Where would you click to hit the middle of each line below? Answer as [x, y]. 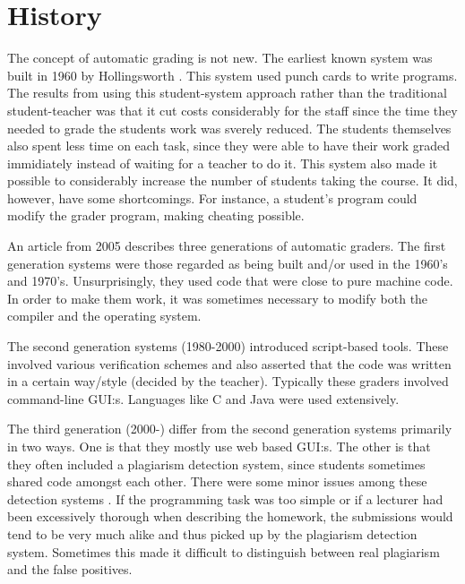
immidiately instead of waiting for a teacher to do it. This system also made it [223, 163]
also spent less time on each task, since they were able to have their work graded [229, 146]
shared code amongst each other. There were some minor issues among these [217, 481]
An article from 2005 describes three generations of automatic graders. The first [227, 246]
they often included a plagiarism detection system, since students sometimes [216, 464]
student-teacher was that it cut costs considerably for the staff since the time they [232, 110]
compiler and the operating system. [104, 316]
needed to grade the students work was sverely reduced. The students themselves [229, 128]
